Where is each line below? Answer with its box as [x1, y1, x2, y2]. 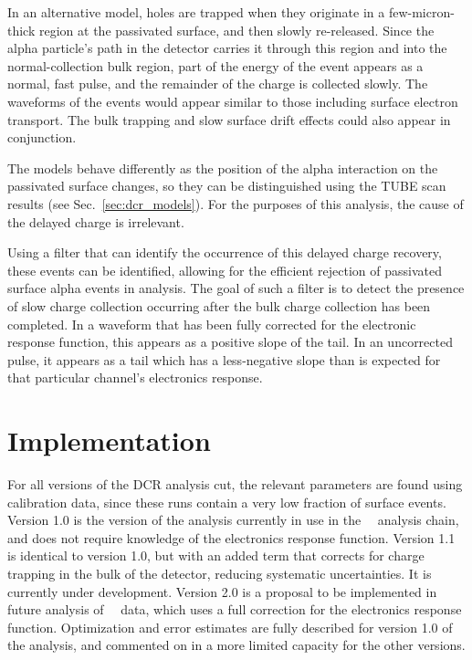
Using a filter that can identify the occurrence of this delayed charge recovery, [7, 243, 442, 262]
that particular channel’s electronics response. [7, 368, 263, 387]
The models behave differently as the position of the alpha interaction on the [7, 158, 438, 177]
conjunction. [7, 128, 77, 147]
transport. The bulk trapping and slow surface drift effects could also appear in [7, 110, 451, 129]
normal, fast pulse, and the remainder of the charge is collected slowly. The [7, 74, 428, 93]
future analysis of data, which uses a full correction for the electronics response [7, 600, 462, 619]
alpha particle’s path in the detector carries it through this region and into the [7, 38, 447, 58]
